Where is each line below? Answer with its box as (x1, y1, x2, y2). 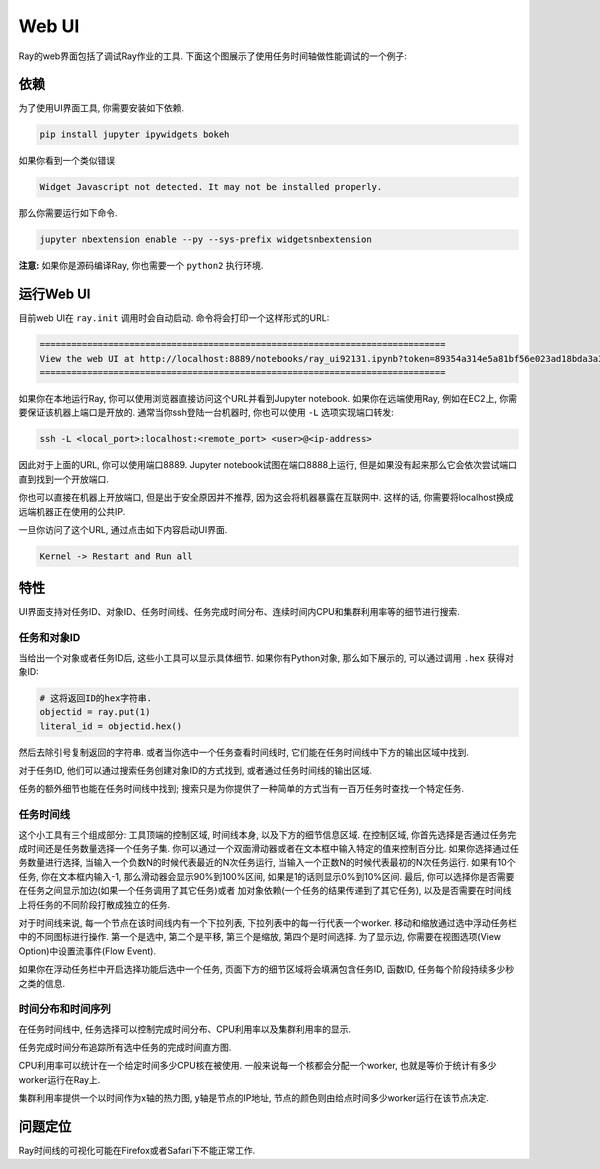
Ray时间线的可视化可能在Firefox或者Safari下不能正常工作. (18, 1145, 256, 1157)
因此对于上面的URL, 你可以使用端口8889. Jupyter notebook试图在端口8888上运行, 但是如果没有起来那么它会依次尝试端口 (18, 459, 517, 471)
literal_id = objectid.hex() (39, 720, 183, 732)
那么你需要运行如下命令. (18, 207, 119, 219)
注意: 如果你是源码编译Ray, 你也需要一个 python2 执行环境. (18, 260, 264, 272)
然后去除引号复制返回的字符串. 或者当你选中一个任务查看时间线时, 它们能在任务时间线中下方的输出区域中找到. (18, 746, 469, 758)
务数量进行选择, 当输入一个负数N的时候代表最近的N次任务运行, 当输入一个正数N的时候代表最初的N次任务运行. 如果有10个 (18, 856, 516, 869)
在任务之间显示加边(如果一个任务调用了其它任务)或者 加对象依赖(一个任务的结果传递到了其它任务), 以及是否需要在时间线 (18, 885, 512, 897)
